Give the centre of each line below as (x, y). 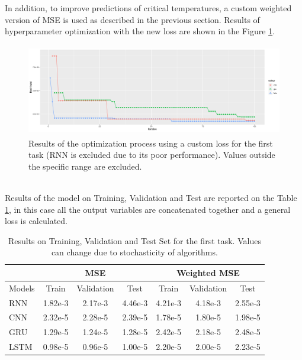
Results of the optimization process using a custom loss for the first (151, 143)
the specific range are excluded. (85, 166)
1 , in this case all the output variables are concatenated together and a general (148, 209)
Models (22, 288)
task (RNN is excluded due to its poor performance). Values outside (152, 155)
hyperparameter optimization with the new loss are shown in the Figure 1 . (140, 31)
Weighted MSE (208, 272)
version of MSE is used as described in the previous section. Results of (132, 19)
